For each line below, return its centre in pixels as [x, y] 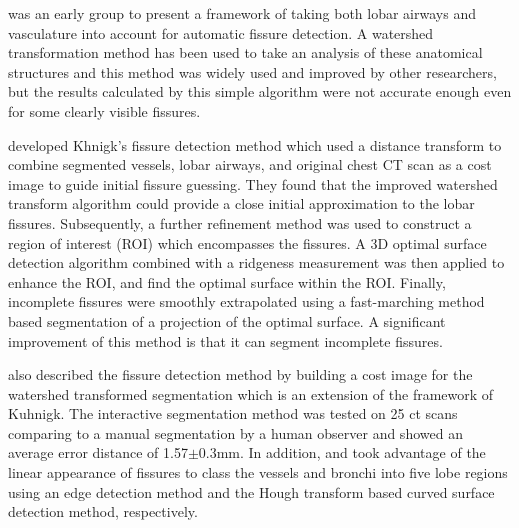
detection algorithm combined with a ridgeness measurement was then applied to [256, 262]
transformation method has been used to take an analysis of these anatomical [245, 52]
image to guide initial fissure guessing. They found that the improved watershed [253, 183]
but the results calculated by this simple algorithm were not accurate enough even [260, 91]
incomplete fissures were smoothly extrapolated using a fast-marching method [246, 301]
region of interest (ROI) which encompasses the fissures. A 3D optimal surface [247, 242]
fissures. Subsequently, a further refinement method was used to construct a [240, 222]
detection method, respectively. [103, 511]
